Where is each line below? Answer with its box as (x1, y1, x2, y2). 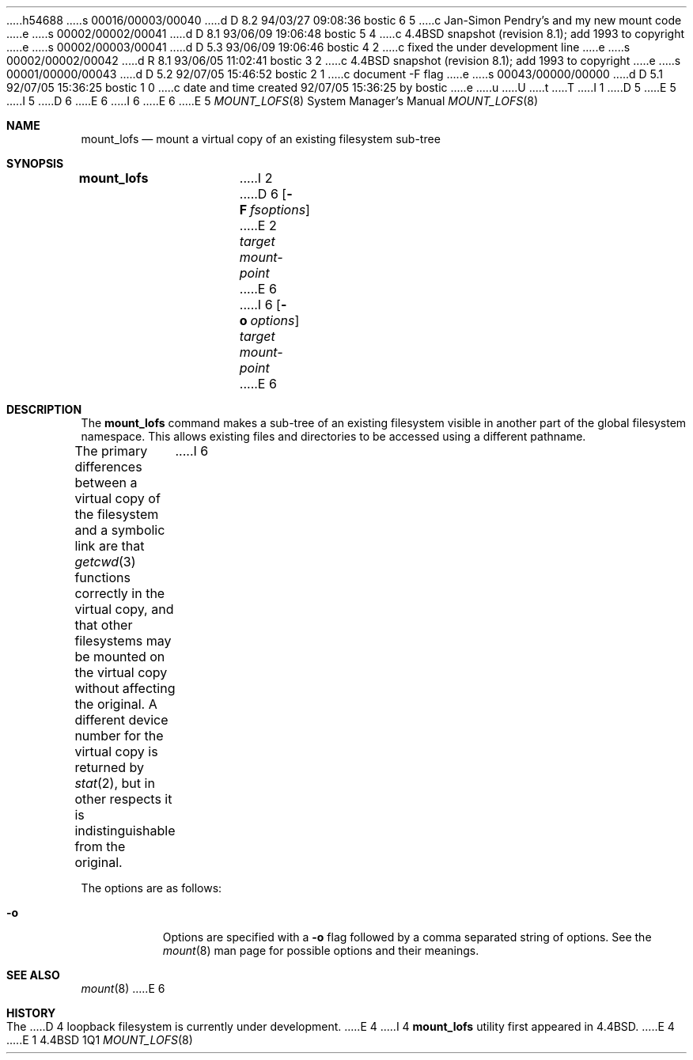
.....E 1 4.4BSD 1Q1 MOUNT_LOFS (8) (6, 1033, 193, 1047)
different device (74, 712, 169, 728)
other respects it (74, 791, 172, 807)
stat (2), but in (74, 775, 155, 791)
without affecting (74, 680, 176, 696)
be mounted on (74, 649, 165, 664)
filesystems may (74, 633, 172, 649)
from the (74, 839, 126, 854)
